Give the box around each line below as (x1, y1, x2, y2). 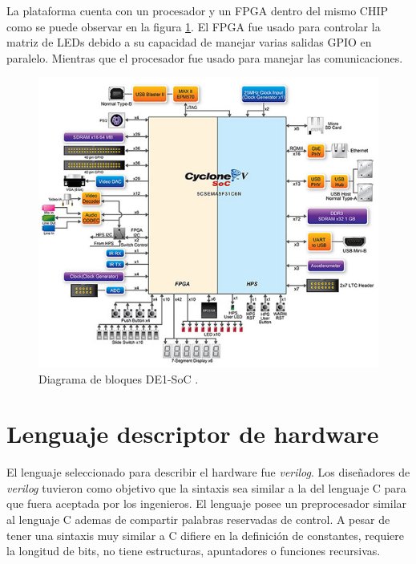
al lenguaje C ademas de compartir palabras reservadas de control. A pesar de (6, 511, 390, 528)
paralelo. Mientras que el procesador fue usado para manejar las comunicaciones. (6, 49, 403, 66)
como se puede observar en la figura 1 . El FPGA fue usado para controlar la (6, 18, 381, 34)
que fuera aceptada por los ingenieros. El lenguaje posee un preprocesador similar (6, 495, 407, 512)
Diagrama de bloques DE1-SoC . (38, 370, 199, 387)
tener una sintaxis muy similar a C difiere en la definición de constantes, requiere (6, 526, 405, 543)
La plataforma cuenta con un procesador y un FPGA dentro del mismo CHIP (6, 2, 389, 18)
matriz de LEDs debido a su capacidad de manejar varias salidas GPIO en (6, 34, 372, 51)
